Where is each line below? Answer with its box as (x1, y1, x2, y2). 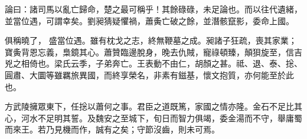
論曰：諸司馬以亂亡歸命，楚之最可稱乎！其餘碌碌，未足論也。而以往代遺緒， (5, 3, 302, 15)
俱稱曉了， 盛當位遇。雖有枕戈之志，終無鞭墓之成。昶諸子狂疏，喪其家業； (5, 34, 297, 47)
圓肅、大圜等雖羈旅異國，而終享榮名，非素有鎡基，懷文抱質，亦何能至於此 (5, 68, 294, 81)
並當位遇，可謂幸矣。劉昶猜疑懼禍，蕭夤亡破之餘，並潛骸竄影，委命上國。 (5, 14, 294, 27)
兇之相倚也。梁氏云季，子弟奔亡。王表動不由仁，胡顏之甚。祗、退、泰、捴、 (5, 57, 302, 69)
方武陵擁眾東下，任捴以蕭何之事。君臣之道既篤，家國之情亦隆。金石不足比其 (5, 100, 302, 112)
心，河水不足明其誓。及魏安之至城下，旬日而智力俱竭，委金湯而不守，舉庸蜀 (5, 111, 302, 124)
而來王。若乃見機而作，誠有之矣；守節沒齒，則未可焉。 (5, 123, 220, 135)
